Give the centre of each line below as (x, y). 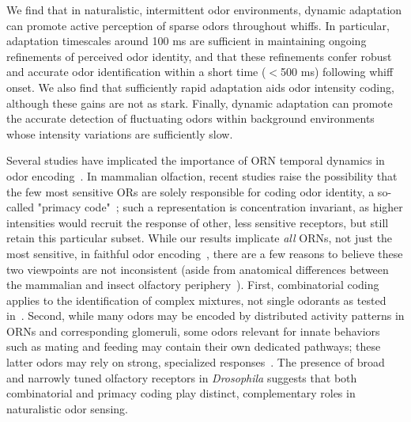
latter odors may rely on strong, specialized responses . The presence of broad (196, 362)
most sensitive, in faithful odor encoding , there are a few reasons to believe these (205, 253)
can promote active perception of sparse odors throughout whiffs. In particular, (198, 25)
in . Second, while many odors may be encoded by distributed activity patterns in (205, 316)
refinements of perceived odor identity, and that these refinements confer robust (199, 56)
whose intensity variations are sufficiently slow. (120, 133)
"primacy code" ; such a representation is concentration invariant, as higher (220, 207)
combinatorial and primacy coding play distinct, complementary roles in (181, 393)
